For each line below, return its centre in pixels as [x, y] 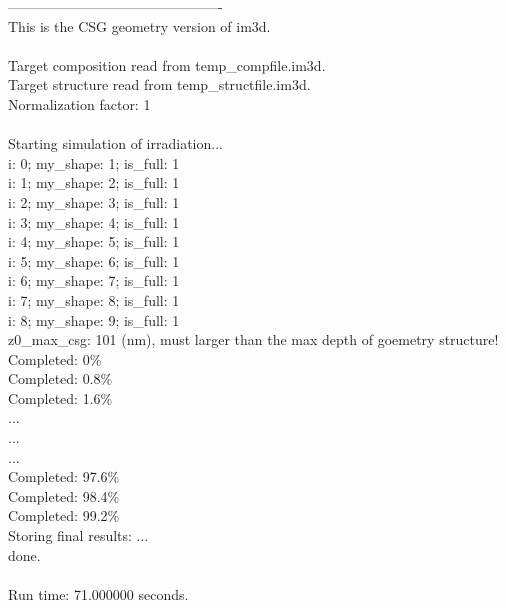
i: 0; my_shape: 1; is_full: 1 [94, 162]
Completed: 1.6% [60, 397]
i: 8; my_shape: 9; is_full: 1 [94, 319]
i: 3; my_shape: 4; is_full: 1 [94, 221]
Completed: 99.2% [64, 515]
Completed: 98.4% [64, 495]
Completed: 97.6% [64, 476]
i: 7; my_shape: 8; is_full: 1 [94, 299]
